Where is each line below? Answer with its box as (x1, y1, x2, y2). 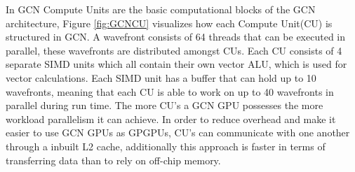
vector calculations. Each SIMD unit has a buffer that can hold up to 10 (6, 70, 316, 85)
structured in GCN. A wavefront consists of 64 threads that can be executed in (6, 29, 346, 44)
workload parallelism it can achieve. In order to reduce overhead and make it (6, 111, 336, 126)
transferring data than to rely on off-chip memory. (6, 152, 221, 167)
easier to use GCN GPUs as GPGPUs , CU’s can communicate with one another (6, 125, 350, 140)
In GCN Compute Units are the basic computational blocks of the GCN (6, 2, 316, 16)
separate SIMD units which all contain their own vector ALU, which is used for (6, 57, 347, 71)
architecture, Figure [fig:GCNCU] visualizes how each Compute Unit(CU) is (6, 15, 333, 30)
